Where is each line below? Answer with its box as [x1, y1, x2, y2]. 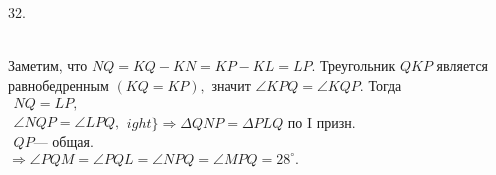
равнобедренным [8, 74, 109, 95]
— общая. [33, 136, 94, 151]
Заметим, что [8, 55, 88, 76]
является [436, 55, 489, 76]
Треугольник [320, 55, 396, 76]
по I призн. [287, 116, 356, 131]
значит [211, 74, 251, 95]
